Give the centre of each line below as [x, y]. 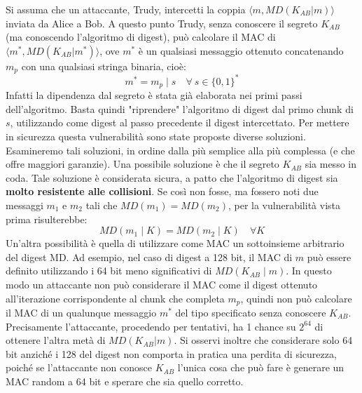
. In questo [309, 271]
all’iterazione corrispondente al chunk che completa [115, 298]
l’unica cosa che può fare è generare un [261, 367]
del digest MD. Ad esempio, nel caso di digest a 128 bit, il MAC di [149, 257]
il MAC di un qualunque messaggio [81, 312]
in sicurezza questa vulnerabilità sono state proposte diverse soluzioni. [156, 136]
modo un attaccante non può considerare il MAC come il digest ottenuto [162, 284]
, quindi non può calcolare [296, 298]
